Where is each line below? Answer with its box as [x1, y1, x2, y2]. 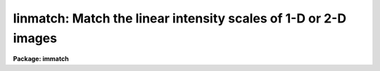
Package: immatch [13, 55, 70, 63]
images [13, 30, 58, 46]
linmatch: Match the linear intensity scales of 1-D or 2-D [13, 11, 347, 26]
